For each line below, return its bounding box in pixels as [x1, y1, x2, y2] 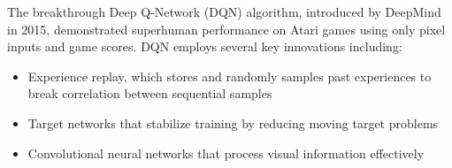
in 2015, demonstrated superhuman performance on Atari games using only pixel [7, 19, 446, 38]
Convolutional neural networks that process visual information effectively [27, 143, 425, 162]
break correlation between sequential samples [27, 84, 272, 103]
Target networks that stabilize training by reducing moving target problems [27, 113, 439, 132]
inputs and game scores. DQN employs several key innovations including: [7, 37, 402, 56]
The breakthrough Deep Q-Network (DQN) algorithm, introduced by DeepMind [7, 3, 441, 20]
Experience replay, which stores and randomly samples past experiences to [27, 66, 432, 85]
